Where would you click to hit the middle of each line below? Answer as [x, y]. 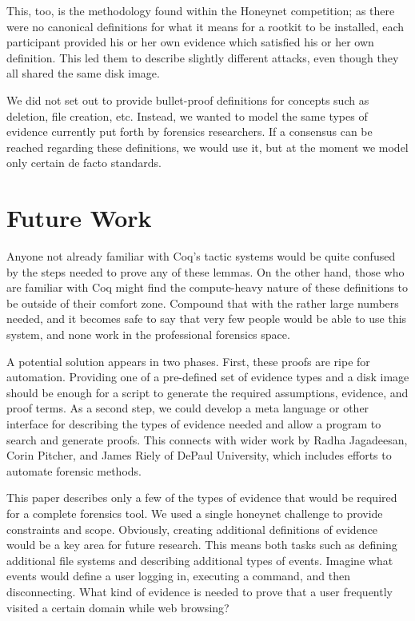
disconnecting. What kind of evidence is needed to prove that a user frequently [200, 591]
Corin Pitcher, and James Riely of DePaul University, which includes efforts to [199, 455]
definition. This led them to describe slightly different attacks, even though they [203, 57]
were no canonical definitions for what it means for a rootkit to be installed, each [205, 26]
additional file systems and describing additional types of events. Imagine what [200, 560]
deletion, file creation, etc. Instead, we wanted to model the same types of [187, 115]
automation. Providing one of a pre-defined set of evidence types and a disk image [208, 377]
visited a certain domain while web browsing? [118, 607]
